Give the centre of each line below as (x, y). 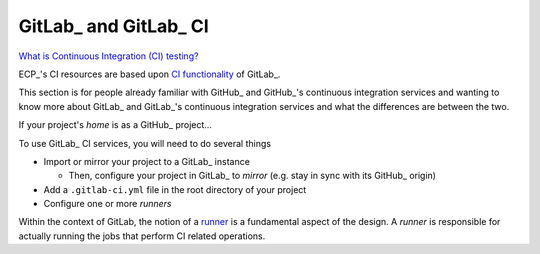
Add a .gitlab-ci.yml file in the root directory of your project (175, 189)
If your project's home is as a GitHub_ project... (115, 125)
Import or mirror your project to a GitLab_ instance (146, 161)
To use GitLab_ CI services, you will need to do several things (145, 143)
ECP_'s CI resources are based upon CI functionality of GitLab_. (149, 74)
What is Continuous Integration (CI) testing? (108, 56)
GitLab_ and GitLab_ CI (113, 26)
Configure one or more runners (107, 204)
